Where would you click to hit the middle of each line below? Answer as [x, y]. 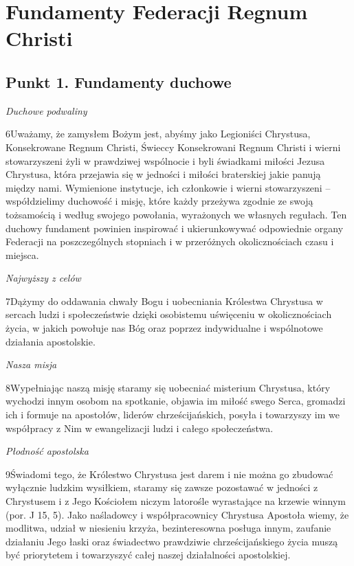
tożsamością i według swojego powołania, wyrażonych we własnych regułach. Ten [176, 214]
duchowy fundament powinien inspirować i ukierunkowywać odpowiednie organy [175, 228]
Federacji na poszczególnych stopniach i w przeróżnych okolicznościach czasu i [170, 241]
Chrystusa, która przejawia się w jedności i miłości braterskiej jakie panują [163, 174]
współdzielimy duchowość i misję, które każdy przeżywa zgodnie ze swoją [159, 201]
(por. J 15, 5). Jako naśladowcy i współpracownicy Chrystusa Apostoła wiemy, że [177, 514]
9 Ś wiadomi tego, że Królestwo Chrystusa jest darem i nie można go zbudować [169, 474]
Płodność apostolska [47, 451]
